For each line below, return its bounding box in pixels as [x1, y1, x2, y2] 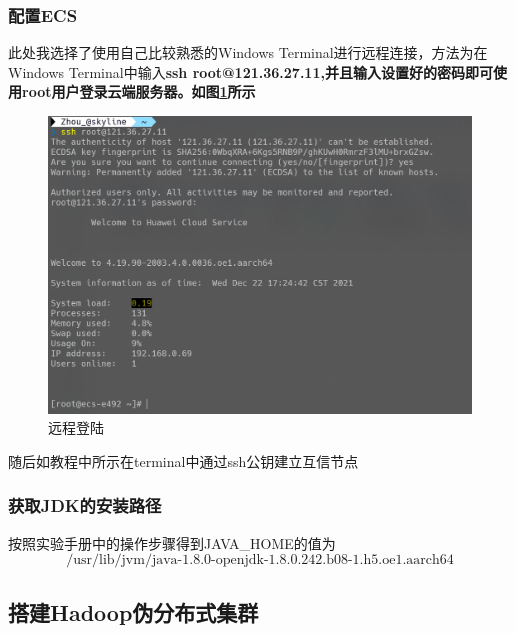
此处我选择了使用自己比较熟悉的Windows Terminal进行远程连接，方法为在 [8, 42, 488, 63]
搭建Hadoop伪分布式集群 [8, 596, 259, 627]
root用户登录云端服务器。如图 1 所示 [21, 81, 256, 102]
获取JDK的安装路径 [8, 493, 162, 518]
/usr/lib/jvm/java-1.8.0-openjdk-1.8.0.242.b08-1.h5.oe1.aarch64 [66, 553, 454, 568]
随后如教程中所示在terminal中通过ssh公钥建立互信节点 [8, 450, 359, 471]
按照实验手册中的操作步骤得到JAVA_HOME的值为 [8, 532, 336, 553]
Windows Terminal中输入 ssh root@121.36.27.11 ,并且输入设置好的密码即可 [8, 61, 493, 82]
